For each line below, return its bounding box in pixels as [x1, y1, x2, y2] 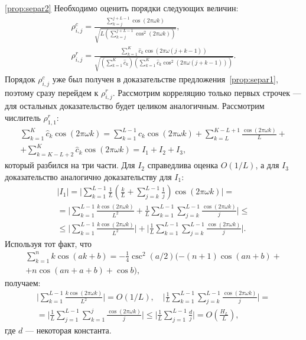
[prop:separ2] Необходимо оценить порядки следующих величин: [5, 2, 239, 14]
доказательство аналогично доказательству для [5, 170, 172, 182]
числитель [5, 111, 41, 123]
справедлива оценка [147, 159, 219, 171]
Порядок [5, 72, 35, 85]
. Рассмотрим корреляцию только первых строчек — [112, 86, 301, 98]
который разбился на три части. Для [5, 159, 135, 171]
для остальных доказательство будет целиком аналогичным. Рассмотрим [5, 100, 265, 112]
